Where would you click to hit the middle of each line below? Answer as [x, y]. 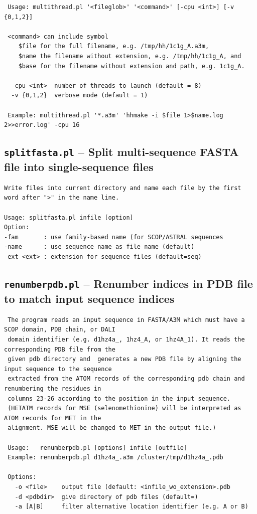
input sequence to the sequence [58, 369]
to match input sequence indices [89, 298]
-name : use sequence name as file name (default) [99, 247]
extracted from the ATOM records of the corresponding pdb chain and [126, 379]
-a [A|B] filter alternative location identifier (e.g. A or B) [132, 507]
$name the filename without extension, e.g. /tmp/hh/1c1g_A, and [130, 56]
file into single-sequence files [79, 167]
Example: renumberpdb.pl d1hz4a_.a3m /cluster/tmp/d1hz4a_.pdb [115, 458]
